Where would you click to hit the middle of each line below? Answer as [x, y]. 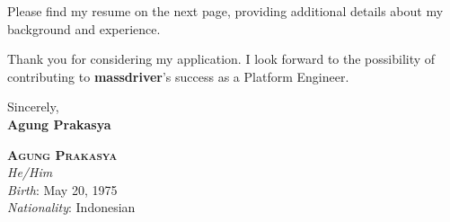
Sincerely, [33, 107]
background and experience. [84, 28]
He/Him [30, 172]
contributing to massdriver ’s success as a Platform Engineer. [178, 76]
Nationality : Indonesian [71, 207]
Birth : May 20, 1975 [62, 189]
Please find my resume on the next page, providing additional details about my [225, 11]
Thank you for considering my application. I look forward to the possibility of [221, 59]
